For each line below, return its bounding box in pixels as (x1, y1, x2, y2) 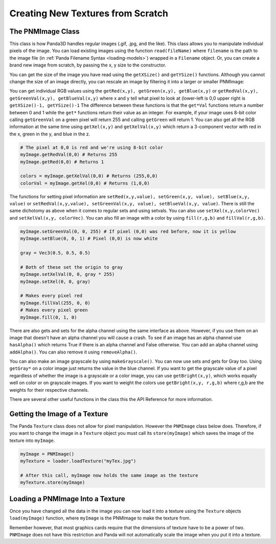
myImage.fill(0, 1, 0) (20, 314, 77, 320)
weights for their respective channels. (9, 387, 89, 393)
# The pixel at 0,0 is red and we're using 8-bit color (20, 145, 164, 150)
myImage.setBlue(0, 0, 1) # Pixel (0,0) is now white (20, 235, 158, 242)
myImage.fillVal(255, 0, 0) (20, 300, 90, 306)
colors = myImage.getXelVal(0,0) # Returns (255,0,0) (20, 173, 158, 179)
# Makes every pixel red (20, 293, 83, 299)
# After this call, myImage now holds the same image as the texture (20, 472, 198, 478)
